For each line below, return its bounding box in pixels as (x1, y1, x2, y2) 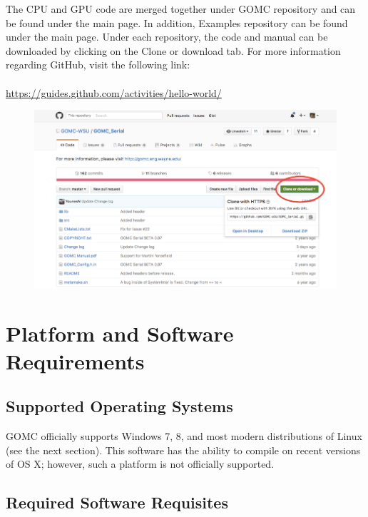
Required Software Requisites (6, 491, 228, 513)
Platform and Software (6, 318, 234, 347)
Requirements (6, 346, 145, 375)
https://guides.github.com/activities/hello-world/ (6, 85, 222, 100)
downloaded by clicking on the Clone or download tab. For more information (6, 43, 341, 58)
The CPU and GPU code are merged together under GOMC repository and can (6, 1, 356, 16)
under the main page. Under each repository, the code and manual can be (6, 29, 328, 44)
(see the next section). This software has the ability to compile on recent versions (6, 442, 361, 457)
